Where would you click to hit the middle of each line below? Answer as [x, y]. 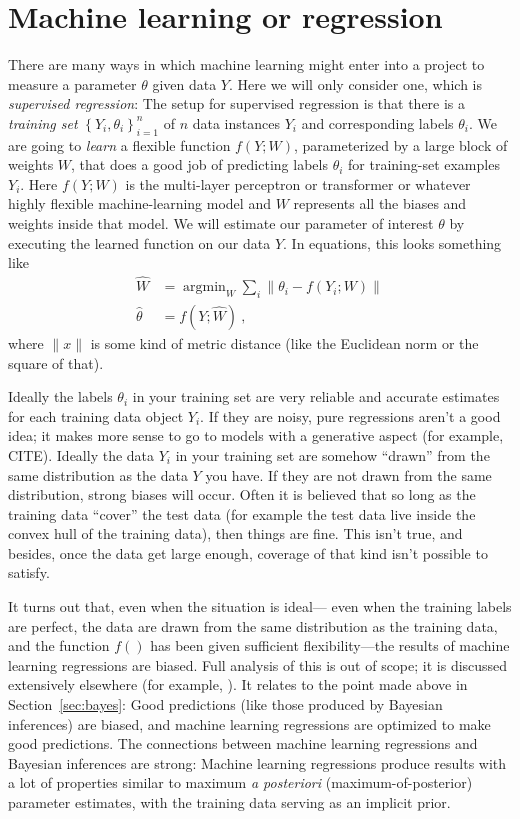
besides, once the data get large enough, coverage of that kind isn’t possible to [248, 552]
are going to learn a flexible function [119, 144]
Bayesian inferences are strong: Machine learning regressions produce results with [257, 762]
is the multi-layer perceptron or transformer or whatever [298, 183]
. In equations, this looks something [392, 242]
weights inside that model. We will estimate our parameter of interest [221, 223]
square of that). [56, 362]
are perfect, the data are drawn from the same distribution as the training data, [253, 625]
